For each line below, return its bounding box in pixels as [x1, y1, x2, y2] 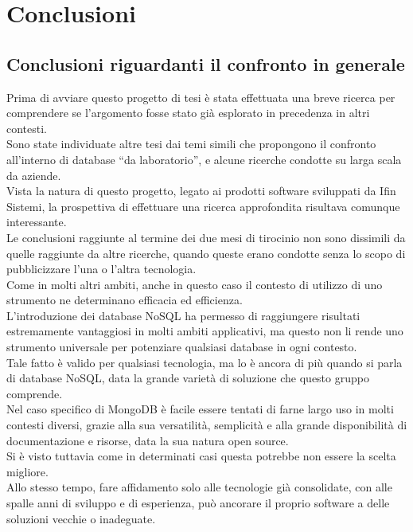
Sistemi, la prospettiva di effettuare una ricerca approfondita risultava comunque [6, 198, 400, 214]
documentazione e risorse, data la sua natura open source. [6, 432, 289, 448]
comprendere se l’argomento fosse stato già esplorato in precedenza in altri [6, 104, 370, 121]
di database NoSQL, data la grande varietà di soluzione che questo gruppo [6, 370, 369, 386]
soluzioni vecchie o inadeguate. [6, 510, 156, 526]
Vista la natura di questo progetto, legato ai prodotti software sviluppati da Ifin [6, 182, 396, 199]
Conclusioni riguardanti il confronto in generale [6, 51, 405, 76]
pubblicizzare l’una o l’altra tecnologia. [6, 260, 197, 277]
